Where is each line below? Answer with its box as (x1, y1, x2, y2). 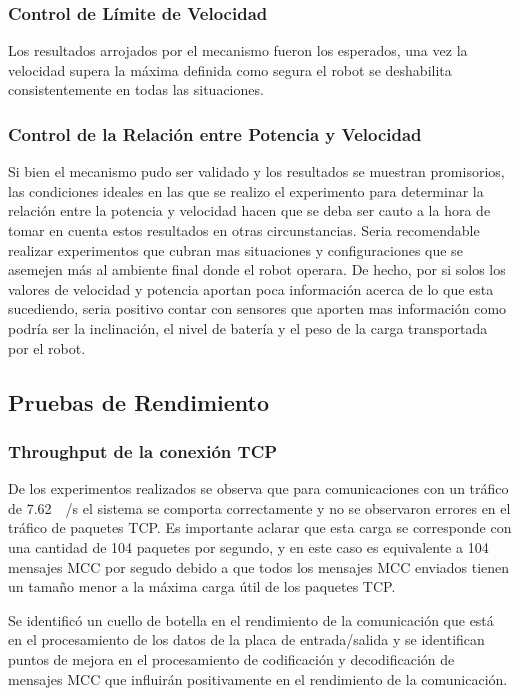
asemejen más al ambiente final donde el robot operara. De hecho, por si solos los (8, 259, 506, 280)
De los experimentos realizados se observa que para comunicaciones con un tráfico (8, 478, 509, 499)
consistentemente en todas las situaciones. (8, 79, 264, 100)
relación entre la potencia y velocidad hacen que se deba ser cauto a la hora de (8, 200, 491, 221)
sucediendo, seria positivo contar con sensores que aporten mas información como (8, 298, 507, 319)
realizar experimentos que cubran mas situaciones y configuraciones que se (8, 239, 463, 260)
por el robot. (8, 337, 86, 358)
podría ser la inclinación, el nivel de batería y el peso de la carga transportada (8, 317, 488, 338)
